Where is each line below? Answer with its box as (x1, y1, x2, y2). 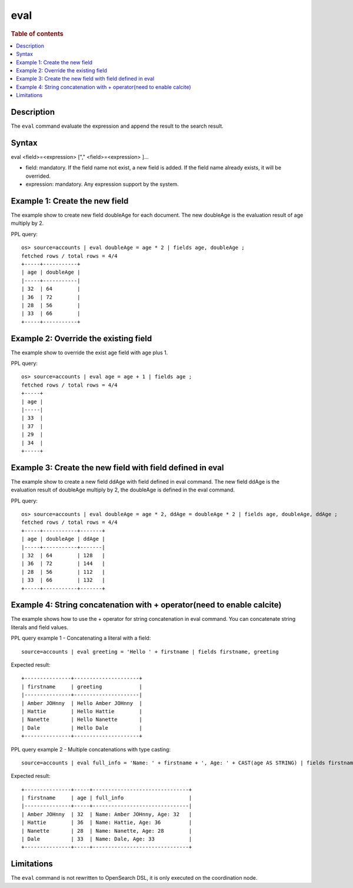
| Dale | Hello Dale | (21, 724, 142, 731)
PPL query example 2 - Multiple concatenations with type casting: (11, 746, 171, 753)
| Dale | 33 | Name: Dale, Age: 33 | (21, 836, 192, 843)
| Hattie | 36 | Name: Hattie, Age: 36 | (21, 819, 192, 826)
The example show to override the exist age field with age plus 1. (11, 349, 168, 356)
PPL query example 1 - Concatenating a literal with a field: (11, 634, 151, 641)
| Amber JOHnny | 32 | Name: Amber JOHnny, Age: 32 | (21, 811, 192, 817)
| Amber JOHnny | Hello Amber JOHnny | (21, 700, 142, 706)
